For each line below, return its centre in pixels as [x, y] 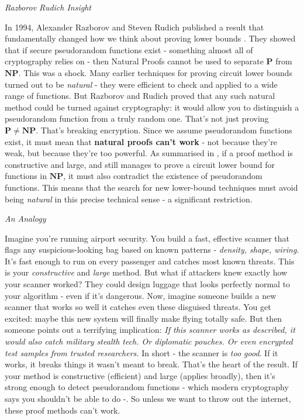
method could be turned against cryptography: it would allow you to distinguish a [152, 107]
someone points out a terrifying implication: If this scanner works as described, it [150, 330]
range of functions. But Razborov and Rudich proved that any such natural [140, 96]
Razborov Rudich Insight [48, 7]
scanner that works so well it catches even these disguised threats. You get [138, 307]
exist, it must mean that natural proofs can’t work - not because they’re [141, 141]
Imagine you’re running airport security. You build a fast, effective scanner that [147, 238]
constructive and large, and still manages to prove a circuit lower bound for [140, 164]
